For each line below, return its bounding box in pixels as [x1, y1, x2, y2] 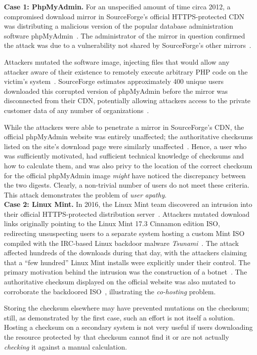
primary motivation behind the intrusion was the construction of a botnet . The [4, 267, 247, 277]
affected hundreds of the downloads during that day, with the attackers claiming [4, 247, 247, 258]
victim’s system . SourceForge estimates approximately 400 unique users [4, 76, 224, 86]
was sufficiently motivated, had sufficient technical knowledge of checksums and [4, 151, 244, 161]
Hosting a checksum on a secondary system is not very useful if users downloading [4, 322, 253, 332]
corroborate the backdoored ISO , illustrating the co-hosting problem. [4, 286, 216, 296]
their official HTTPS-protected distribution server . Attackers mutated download [4, 208, 250, 219]
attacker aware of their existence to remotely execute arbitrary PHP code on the [4, 66, 248, 77]
